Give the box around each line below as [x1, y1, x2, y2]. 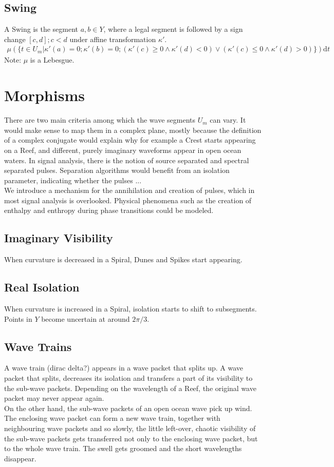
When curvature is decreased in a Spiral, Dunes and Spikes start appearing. [4, 254, 243, 265]
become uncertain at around [41, 313, 130, 324]
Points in [4, 313, 32, 324]
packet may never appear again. [4, 393, 104, 403]
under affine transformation [69, 33, 156, 44]
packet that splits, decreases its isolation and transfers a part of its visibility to [4, 373, 253, 383]
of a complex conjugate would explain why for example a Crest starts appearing [4, 134, 256, 145]
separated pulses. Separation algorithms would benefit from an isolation [4, 165, 230, 176]
